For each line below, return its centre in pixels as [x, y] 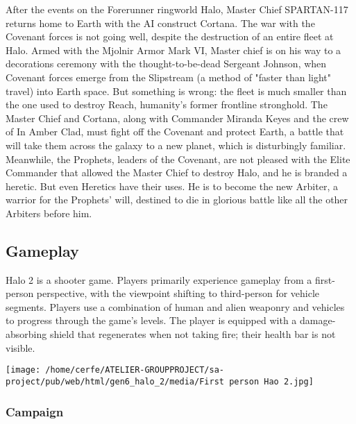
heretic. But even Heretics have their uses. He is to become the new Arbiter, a [172, 186]
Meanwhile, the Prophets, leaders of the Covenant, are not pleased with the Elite [178, 159]
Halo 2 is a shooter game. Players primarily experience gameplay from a [159, 279]
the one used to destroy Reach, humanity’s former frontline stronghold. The [167, 104]
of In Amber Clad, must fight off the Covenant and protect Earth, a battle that [175, 132]
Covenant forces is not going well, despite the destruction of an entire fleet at [170, 36]
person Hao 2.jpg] [271, 381]
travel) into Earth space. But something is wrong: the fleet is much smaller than [176, 91]
